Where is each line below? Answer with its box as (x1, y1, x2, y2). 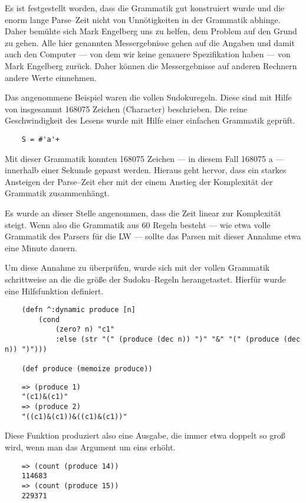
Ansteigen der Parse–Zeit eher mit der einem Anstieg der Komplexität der (5, 175, 273, 187)
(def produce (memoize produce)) (21, 365, 153, 374)
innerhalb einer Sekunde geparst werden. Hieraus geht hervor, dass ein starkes (5, 164, 287, 176)
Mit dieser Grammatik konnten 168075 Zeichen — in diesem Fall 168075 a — (5, 152, 284, 164)
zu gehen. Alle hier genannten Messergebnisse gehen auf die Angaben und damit (5, 36, 295, 48)
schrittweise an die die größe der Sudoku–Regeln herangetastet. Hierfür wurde (5, 272, 286, 285)
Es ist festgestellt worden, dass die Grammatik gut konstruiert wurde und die (5, 2, 285, 14)
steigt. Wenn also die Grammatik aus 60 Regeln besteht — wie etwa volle (5, 218, 271, 231)
